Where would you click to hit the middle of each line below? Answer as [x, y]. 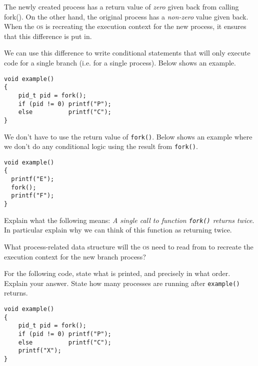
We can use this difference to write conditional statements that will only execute [127, 53]
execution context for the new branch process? [75, 256]
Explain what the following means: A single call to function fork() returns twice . [129, 220]
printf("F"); [33, 196]
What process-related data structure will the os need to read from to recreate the [129, 246]
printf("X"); [40, 351]
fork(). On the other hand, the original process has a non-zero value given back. [126, 16]
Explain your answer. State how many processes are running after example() [122, 283]
